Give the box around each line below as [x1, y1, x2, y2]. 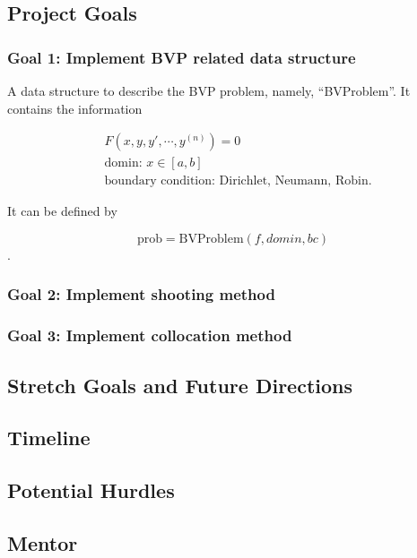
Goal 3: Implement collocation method [7, 324, 292, 347]
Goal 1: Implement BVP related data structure [7, 46, 356, 68]
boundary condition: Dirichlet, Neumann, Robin [104, 175, 369, 188]
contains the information [7, 99, 143, 117]
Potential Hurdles [7, 476, 175, 504]
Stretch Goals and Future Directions [7, 371, 352, 399]
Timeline [7, 424, 91, 451]
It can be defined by [7, 202, 117, 220]
